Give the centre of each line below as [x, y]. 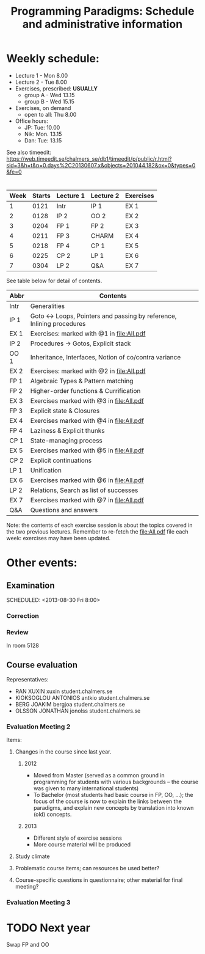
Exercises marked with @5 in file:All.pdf [87, 450]
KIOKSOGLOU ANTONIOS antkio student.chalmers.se [82, 698]
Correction [23, 616]
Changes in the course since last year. [63, 752]
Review [17, 632]
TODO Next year [48, 928]
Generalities [48, 306]
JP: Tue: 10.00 [42, 127]
